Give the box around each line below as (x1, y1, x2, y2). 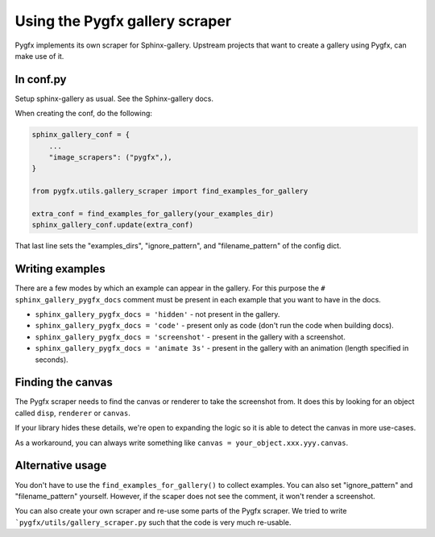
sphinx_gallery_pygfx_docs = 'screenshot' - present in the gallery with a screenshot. (35, 331, 346, 342)
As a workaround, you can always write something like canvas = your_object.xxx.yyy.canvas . (14, 438, 349, 447)
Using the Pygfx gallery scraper (14, 12, 232, 30)
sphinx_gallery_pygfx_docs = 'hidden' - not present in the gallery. (35, 310, 280, 319)
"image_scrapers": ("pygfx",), (48, 153, 172, 161)
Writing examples (14, 262, 106, 276)
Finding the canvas (14, 376, 113, 389)
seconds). (35, 355, 68, 364)
